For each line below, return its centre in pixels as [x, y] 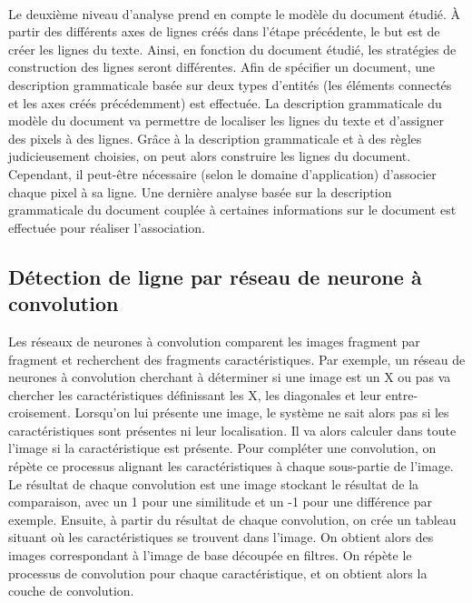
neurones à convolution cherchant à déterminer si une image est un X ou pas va [230, 377]
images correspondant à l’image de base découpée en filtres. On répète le [210, 555]
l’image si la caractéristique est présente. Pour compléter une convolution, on [222, 448]
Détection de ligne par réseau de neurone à [215, 276]
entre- [402, 394]
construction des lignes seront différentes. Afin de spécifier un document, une [221, 67]
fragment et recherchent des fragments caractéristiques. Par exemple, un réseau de [237, 359]
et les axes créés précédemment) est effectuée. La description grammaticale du [225, 102]
